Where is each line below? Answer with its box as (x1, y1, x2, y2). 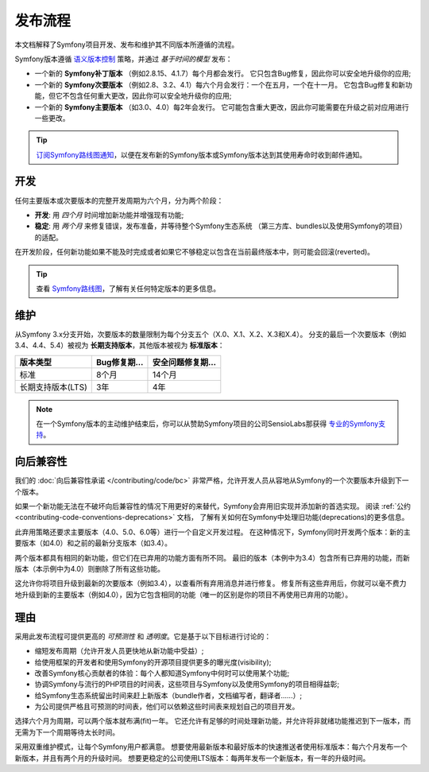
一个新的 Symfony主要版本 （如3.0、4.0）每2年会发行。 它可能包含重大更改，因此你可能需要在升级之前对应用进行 (34, 102, 409, 111)
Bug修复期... (95, 356, 144, 367)
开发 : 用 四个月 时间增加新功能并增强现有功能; (34, 210, 184, 219)
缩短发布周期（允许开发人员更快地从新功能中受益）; (34, 646, 204, 656)
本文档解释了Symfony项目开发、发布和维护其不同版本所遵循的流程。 (14, 40, 239, 49)
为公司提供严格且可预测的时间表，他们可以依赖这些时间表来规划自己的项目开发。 (34, 702, 300, 712)
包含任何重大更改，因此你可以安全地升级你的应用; (68, 91, 232, 101)
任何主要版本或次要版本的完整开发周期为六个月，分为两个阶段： (14, 196, 224, 205)
